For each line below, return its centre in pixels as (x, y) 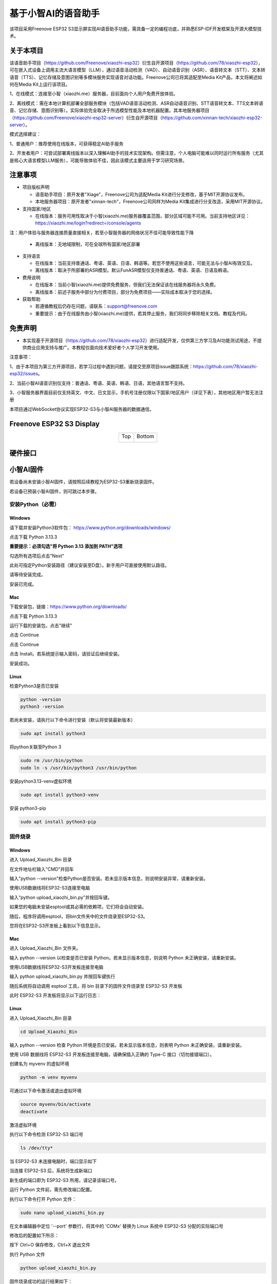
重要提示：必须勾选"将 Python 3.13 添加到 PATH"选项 (66, 546)
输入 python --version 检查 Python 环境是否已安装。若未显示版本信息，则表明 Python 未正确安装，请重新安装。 (127, 1045)
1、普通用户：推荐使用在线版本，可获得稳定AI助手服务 (67, 143)
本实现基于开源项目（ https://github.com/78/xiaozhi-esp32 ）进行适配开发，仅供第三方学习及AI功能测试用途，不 (140, 340)
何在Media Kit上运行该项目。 (40, 84)
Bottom (145, 436)
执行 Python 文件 (27, 1254)
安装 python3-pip (28, 808)
